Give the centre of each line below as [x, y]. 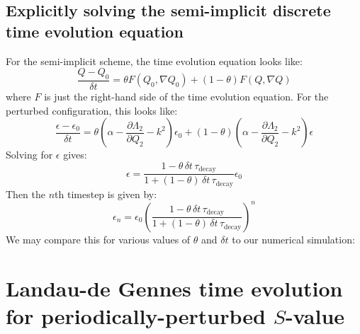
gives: [75, 155]
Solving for [29, 155]
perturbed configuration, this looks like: [92, 110]
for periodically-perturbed [136, 315]
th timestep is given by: [106, 194]
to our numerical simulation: [293, 239]
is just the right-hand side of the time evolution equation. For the [186, 97]
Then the [26, 194]
